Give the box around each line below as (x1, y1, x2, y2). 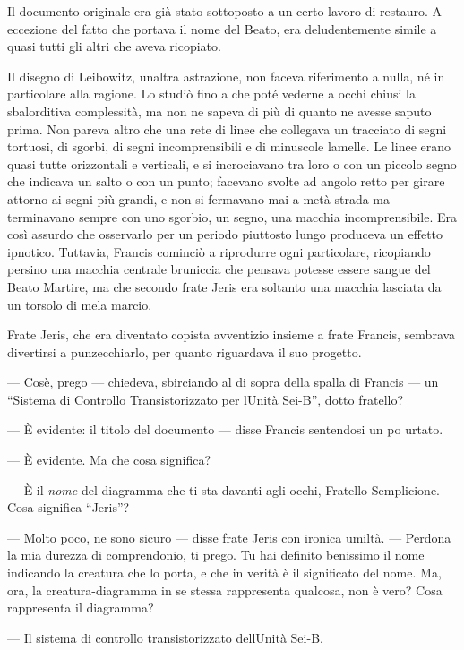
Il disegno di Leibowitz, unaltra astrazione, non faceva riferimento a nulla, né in (7, 66, 445, 85)
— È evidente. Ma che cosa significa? (7, 450, 211, 469)
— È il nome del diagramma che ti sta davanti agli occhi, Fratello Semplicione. (7, 480, 441, 499)
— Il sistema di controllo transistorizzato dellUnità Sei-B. (7, 628, 323, 646)
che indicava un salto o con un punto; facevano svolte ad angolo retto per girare (7, 172, 445, 191)
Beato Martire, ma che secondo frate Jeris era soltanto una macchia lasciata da (7, 277, 442, 295)
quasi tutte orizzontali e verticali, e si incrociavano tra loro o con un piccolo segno (7, 154, 457, 173)
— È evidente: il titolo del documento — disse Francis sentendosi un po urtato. (7, 420, 443, 439)
